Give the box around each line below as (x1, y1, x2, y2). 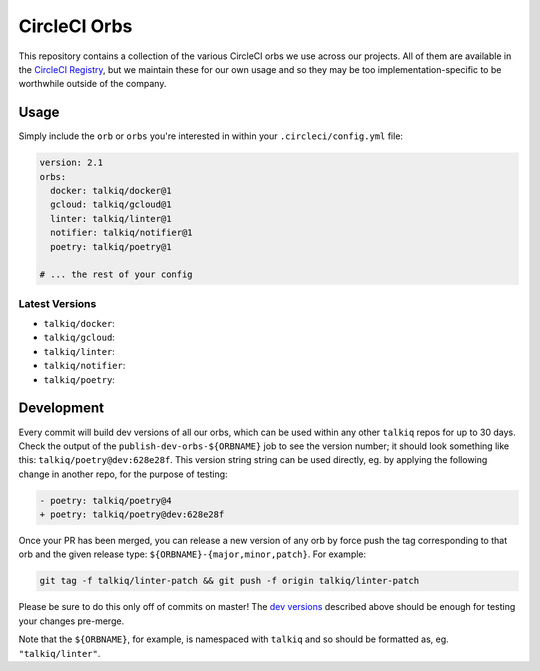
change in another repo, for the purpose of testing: (18, 468, 229, 480)
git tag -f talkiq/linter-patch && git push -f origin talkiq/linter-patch (39, 575, 420, 587)
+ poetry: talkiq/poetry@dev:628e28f (39, 509, 225, 520)
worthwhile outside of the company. (18, 78, 167, 90)
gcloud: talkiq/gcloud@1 (50, 199, 172, 210)
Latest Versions (18, 296, 97, 310)
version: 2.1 (39, 157, 104, 169)
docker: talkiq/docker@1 (50, 185, 172, 196)
